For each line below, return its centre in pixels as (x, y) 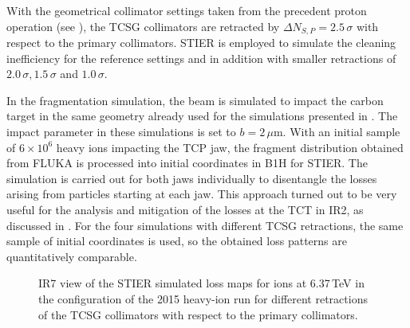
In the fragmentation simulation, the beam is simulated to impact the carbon (195, 100)
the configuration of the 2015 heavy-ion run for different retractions (203, 298)
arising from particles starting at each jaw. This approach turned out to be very (202, 194)
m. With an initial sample (337, 132)
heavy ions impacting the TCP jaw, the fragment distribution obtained (230, 147)
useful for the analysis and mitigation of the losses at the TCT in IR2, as (185, 209)
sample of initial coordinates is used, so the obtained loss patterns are (177, 241)
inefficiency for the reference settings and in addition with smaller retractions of (201, 58)
